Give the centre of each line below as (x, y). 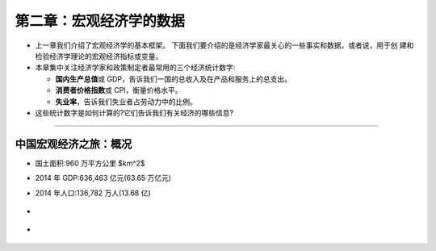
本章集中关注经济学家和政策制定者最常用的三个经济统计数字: (135, 68)
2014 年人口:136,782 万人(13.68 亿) (93, 193)
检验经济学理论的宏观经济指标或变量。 (99, 56)
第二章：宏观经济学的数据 (100, 21)
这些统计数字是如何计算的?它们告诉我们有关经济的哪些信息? (134, 112)
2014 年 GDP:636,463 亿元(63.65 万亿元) (103, 178)
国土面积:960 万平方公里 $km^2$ (90, 163)
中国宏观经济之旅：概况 (73, 144)
